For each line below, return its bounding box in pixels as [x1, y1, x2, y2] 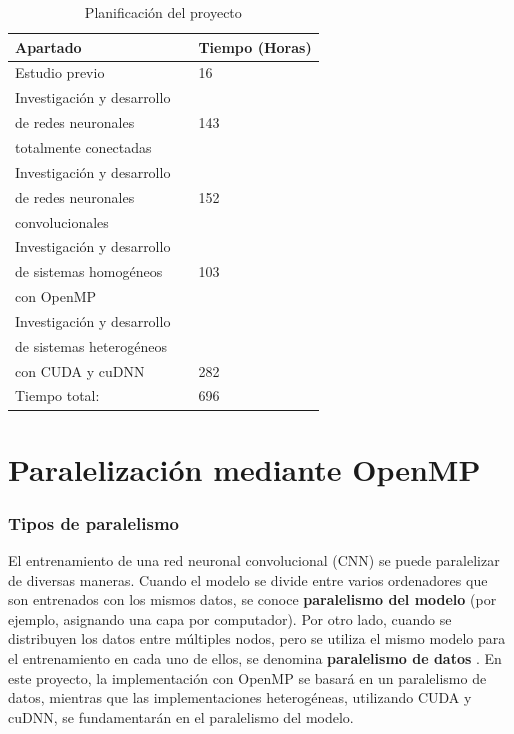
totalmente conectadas [15, 136, 152, 157]
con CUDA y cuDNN [15, 360, 145, 381]
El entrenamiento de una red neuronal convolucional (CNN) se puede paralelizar [8, 550, 500, 571]
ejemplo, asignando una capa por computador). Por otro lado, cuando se [8, 608, 452, 629]
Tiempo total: [15, 385, 100, 406]
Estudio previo [15, 62, 105, 83]
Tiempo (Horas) [198, 36, 312, 57]
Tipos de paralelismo [8, 510, 180, 535]
